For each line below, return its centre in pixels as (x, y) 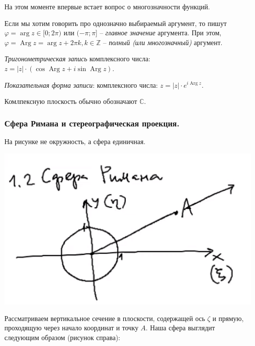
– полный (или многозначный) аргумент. (163, 42)
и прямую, (228, 318)
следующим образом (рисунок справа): (62, 337)
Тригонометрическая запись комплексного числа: (78, 59)
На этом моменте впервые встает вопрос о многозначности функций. (107, 6)
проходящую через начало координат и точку (71, 328)
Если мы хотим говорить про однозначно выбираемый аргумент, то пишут (116, 23)
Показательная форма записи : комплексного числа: (81, 85)
